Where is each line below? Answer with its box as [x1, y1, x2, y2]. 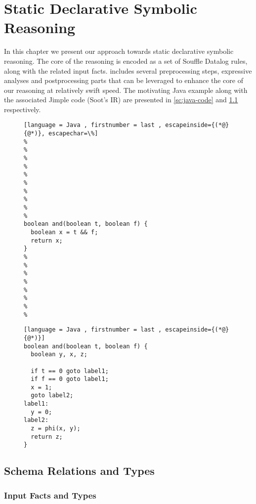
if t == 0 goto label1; [31, 367, 109, 375]
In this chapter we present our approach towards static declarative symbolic [4, 46, 234, 56]
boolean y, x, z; [31, 351, 87, 358]
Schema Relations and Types [4, 463, 155, 478]
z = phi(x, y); [31, 425, 81, 432]
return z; [31, 433, 63, 440]
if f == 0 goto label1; [31, 376, 109, 383]
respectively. [4, 104, 41, 114]
